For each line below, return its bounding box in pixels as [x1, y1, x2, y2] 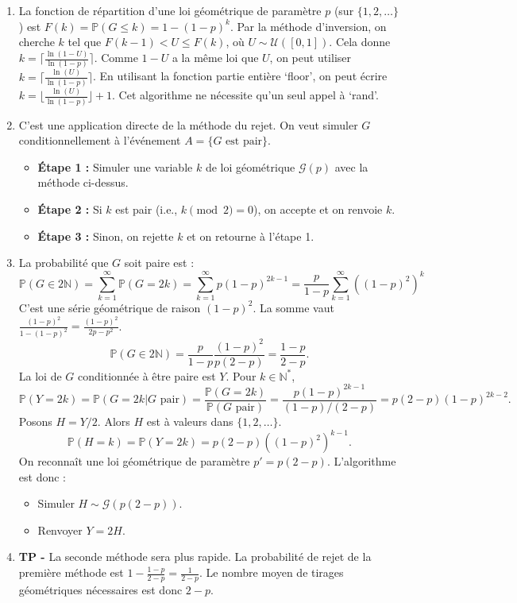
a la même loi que [172, 49, 259, 66]
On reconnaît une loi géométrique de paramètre [18, 453, 250, 470]
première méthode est [18, 564, 124, 581]
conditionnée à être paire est [78, 367, 216, 384]
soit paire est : [124, 254, 195, 271]
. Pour [226, 367, 257, 384]
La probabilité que [18, 254, 109, 271]
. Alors [97, 413, 130, 429]
